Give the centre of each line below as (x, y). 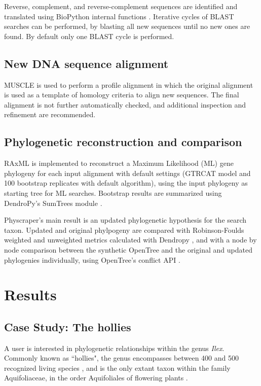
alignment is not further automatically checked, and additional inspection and (125, 104)
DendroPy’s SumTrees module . (53, 203)
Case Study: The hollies (68, 326)
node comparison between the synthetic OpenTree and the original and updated (128, 249)
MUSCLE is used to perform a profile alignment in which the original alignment (129, 84)
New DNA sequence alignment (86, 63)
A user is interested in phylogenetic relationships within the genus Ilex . (114, 348)
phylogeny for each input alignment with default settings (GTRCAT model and (127, 173)
